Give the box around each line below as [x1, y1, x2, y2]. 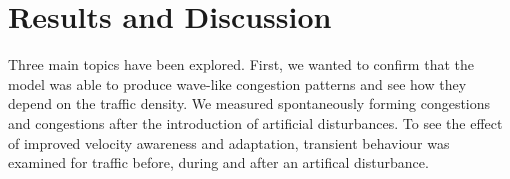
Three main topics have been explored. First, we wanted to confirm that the [8, 54, 474, 75]
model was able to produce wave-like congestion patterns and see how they [8, 73, 467, 94]
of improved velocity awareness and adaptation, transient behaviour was [8, 132, 450, 153]
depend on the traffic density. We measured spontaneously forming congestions [8, 93, 491, 114]
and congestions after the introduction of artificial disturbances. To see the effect [8, 112, 503, 133]
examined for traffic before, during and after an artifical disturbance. [8, 152, 429, 173]
